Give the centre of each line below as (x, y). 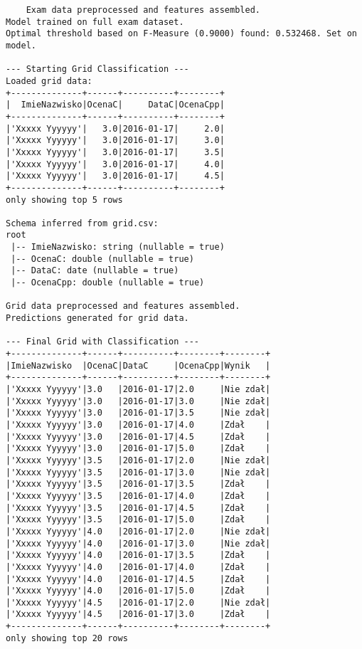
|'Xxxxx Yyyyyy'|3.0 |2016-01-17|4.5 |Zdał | (138, 437)
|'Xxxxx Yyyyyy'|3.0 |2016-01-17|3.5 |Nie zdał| (138, 413)
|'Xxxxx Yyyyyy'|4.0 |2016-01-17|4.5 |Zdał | (138, 579)
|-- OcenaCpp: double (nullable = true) (108, 283)
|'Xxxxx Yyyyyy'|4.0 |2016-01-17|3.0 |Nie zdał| (138, 543)
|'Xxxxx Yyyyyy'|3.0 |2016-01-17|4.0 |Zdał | (138, 424)
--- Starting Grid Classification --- (97, 69)
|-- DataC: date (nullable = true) (95, 271)
